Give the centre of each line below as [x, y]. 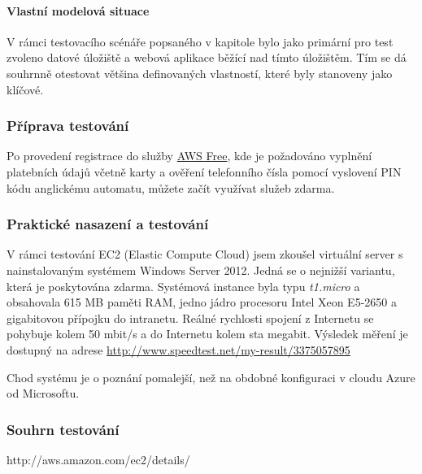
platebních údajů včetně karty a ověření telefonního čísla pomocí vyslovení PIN [204, 171]
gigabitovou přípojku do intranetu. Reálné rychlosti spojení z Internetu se [190, 317]
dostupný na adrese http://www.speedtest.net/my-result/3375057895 [178, 349]
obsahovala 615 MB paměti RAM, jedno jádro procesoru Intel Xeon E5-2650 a [202, 302]
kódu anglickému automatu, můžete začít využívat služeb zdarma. [171, 187]
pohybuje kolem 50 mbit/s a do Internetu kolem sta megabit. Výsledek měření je [207, 334]
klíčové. [25, 89]
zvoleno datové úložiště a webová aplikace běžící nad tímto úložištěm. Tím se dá [207, 57]
